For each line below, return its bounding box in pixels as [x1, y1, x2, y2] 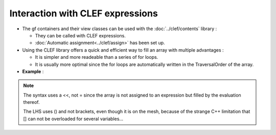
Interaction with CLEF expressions [9, 8, 158, 19]
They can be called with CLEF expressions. [35, 32, 126, 38]
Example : [22, 68, 44, 74]
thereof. [23, 99, 40, 105]
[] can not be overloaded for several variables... [23, 116, 124, 122]
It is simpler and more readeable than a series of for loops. [35, 54, 158, 60]
